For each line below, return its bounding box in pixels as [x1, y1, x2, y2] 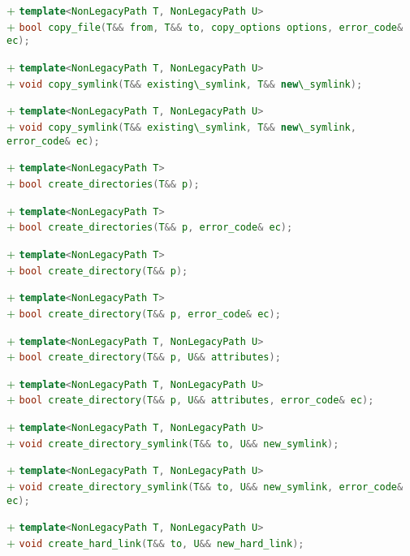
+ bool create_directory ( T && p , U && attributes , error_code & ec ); [6, 390, 374, 407]
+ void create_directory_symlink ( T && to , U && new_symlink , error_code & [6, 477, 404, 494]
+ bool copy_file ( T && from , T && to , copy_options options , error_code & [6, 17, 404, 34]
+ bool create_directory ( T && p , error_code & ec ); [6, 304, 281, 321]
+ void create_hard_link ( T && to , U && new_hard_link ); [6, 534, 304, 551]
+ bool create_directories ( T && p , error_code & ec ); [6, 218, 293, 235]
